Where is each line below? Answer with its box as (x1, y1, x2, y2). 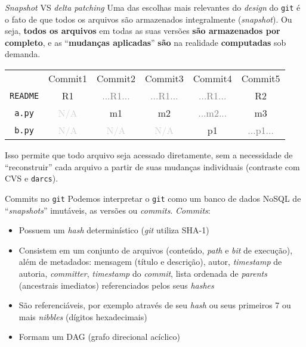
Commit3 (144, 71, 184, 86)
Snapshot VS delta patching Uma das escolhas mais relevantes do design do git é (5, 1, 301, 13)
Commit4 (193, 71, 232, 86)
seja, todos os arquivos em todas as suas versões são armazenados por (5, 24, 280, 37)
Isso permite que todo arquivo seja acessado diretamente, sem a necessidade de (5, 149, 293, 161)
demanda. (5, 48, 41, 60)
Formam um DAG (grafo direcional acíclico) (18, 330, 180, 343)
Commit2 (97, 71, 135, 86)
